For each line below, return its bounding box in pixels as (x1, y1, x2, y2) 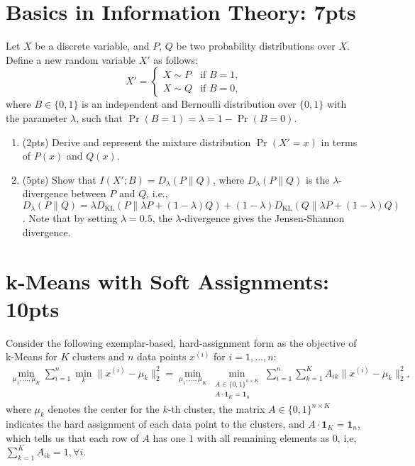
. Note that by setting (22, 211, 118, 226)
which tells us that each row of (6, 430, 139, 445)
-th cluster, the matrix (167, 401, 265, 416)
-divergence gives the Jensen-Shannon (181, 211, 345, 226)
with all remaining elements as (197, 430, 330, 445)
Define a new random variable (6, 52, 136, 67)
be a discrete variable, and (35, 38, 150, 53)
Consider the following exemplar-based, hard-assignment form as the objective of (6, 335, 357, 350)
